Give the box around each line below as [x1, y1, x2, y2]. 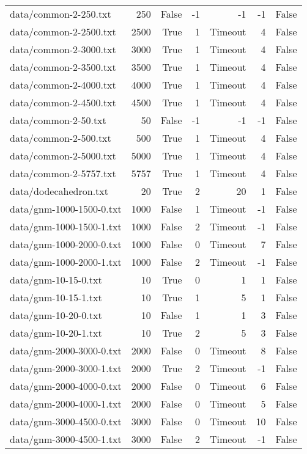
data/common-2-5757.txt [10, 166, 116, 180]
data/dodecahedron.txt [10, 184, 108, 198]
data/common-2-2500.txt [10, 24, 116, 38]
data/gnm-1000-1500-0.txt [10, 202, 122, 216]
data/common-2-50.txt [10, 113, 106, 127]
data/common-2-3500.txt [10, 60, 116, 74]
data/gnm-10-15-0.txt [10, 273, 102, 287]
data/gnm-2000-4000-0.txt [10, 379, 122, 393]
